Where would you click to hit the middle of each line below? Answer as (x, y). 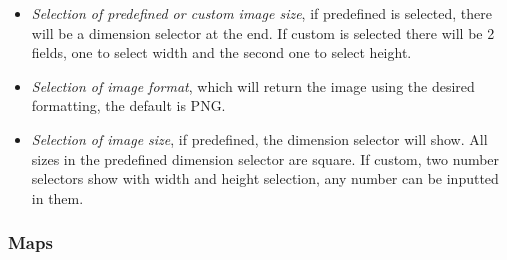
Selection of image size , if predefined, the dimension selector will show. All (259, 138)
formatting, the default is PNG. (128, 105)
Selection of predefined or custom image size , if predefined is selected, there (261, 13)
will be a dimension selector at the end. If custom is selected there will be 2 (263, 32)
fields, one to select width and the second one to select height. (221, 52)
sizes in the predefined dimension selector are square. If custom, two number (265, 158)
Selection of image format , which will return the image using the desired (253, 85)
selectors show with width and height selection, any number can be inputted (265, 178)
